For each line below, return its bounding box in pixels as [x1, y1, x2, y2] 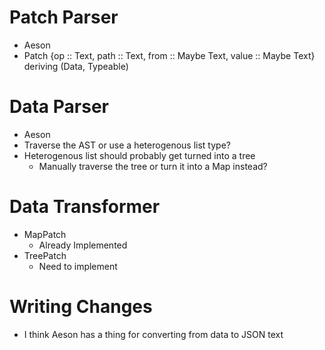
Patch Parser [9, 6, 119, 29]
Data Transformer [9, 196, 161, 218]
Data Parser [9, 96, 109, 118]
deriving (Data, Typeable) [23, 60, 129, 72]
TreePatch [23, 249, 67, 261]
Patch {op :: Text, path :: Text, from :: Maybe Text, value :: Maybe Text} [23, 49, 316, 61]
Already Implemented [38, 239, 128, 251]
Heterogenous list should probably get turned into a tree [23, 149, 256, 161]
